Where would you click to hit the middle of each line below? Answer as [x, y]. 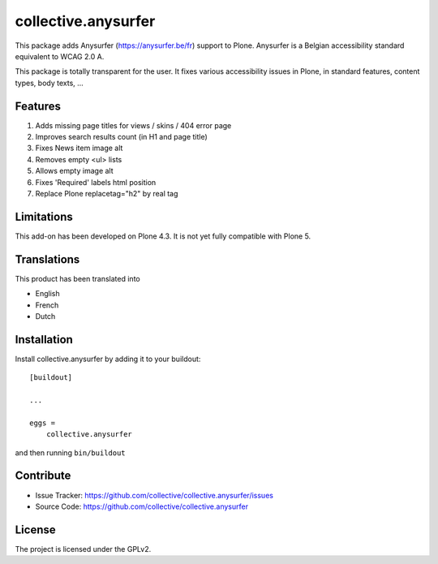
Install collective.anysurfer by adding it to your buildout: [108, 359]
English [47, 294]
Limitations [44, 216]
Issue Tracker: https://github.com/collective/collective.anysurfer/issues [154, 495]
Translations [47, 259]
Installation [44, 340]
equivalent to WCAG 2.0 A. [60, 56]
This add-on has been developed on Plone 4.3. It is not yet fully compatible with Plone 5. [163, 236]
